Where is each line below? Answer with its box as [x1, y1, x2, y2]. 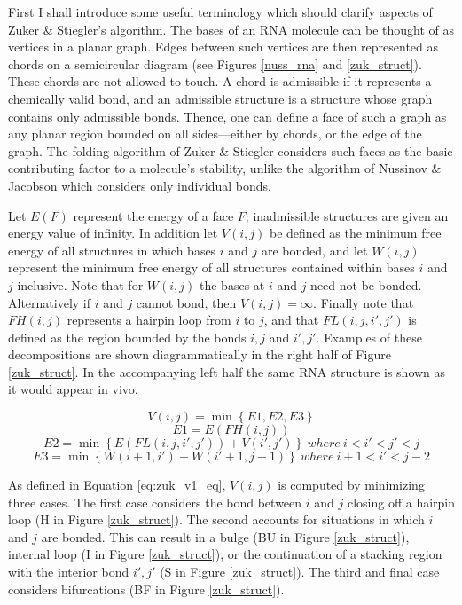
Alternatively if [8, 293, 91, 311]
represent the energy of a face [73, 206, 234, 224]
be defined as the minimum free [269, 224, 442, 242]
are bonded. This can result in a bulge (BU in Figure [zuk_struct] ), [41, 527, 410, 546]
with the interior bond [8, 562, 129, 581]
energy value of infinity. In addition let [8, 224, 218, 242]
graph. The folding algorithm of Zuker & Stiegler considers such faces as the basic [8, 141, 453, 160]
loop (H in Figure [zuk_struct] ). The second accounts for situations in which [8, 510, 425, 529]
